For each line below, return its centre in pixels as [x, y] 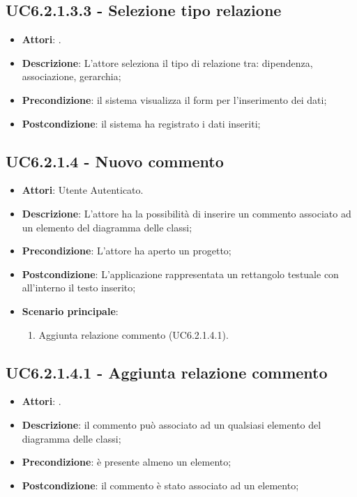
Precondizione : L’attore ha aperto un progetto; [127, 251]
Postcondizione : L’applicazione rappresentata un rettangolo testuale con [180, 274]
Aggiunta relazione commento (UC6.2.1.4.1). [134, 334]
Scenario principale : [70, 311]
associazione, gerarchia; [71, 76]
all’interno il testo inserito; [79, 288]
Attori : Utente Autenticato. [83, 190]
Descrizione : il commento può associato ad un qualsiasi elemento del [172, 424]
